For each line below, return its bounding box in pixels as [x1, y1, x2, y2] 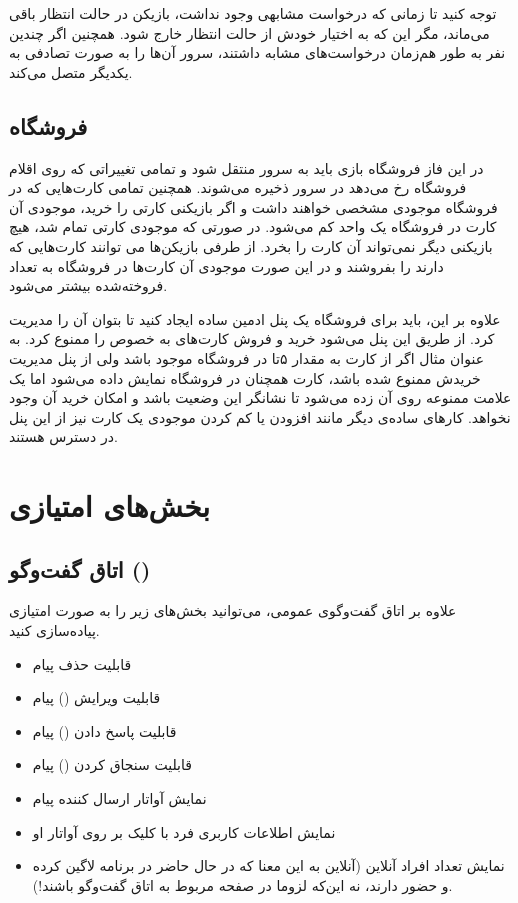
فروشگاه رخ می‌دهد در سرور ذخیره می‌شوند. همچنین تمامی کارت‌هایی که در [9, 177, 467, 198]
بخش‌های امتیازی [9, 485, 211, 526]
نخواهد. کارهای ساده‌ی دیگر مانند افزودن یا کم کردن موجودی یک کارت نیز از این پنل [9, 406, 511, 427]
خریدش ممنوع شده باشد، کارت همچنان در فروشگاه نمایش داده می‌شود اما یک [9, 367, 481, 388]
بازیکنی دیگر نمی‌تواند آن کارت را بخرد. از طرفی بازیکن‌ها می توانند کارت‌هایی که [9, 235, 493, 256]
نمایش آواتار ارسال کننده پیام [32, 788, 207, 809]
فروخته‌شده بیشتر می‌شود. [9, 275, 168, 296]
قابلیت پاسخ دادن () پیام [32, 720, 177, 741]
